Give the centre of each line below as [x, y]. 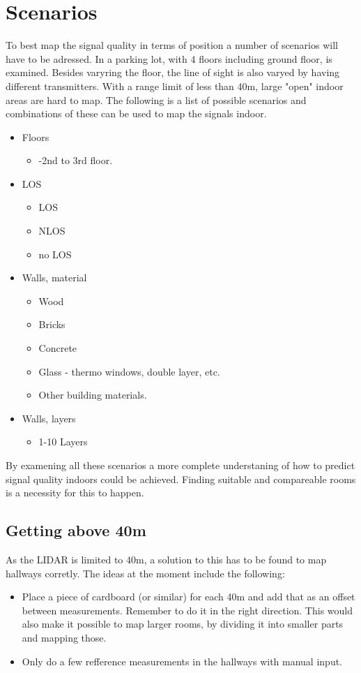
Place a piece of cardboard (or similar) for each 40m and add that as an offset [189, 597]
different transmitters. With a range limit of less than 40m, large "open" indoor [175, 86]
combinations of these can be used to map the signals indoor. [136, 113]
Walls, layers [49, 418]
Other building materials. [93, 395]
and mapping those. [64, 637]
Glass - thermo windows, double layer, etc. [129, 371]
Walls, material [54, 278]
